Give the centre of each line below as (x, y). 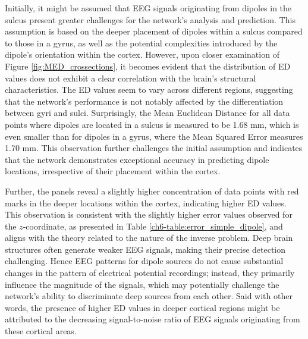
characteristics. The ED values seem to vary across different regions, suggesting (149, 90)
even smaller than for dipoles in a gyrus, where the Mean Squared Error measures (154, 136)
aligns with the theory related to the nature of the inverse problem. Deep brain (149, 238)
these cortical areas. (41, 331)
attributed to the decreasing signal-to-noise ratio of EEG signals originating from (153, 319)
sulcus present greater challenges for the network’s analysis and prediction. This (150, 19)
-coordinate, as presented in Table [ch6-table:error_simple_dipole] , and (153, 226)
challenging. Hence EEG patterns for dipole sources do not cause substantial (144, 261)
